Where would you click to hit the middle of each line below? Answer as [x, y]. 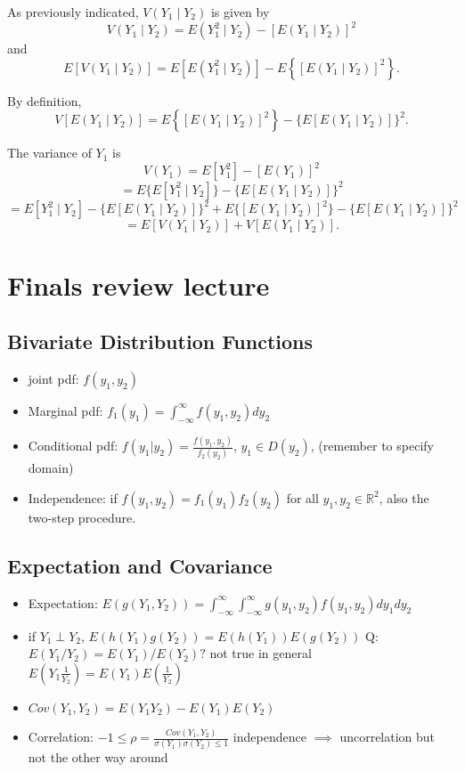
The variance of [49, 153]
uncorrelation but [387, 737]
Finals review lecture [139, 284]
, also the [404, 497]
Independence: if [73, 497]
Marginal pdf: [65, 410]
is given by [240, 12]
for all [302, 497]
